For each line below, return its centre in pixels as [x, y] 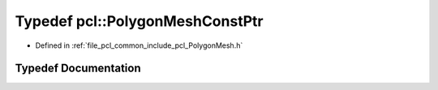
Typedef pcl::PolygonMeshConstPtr [139, 21]
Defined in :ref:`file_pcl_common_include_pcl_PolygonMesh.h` [139, 45]
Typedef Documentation [78, 69]
